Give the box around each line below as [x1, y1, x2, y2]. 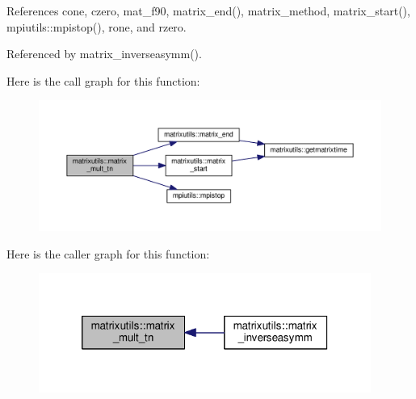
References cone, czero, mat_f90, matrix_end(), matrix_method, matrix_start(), [6, 2, 410, 19]
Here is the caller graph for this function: [6, 245, 210, 262]
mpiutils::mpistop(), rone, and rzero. [6, 18, 187, 35]
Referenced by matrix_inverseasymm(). [6, 45, 202, 62]
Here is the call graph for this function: [6, 72, 200, 89]
